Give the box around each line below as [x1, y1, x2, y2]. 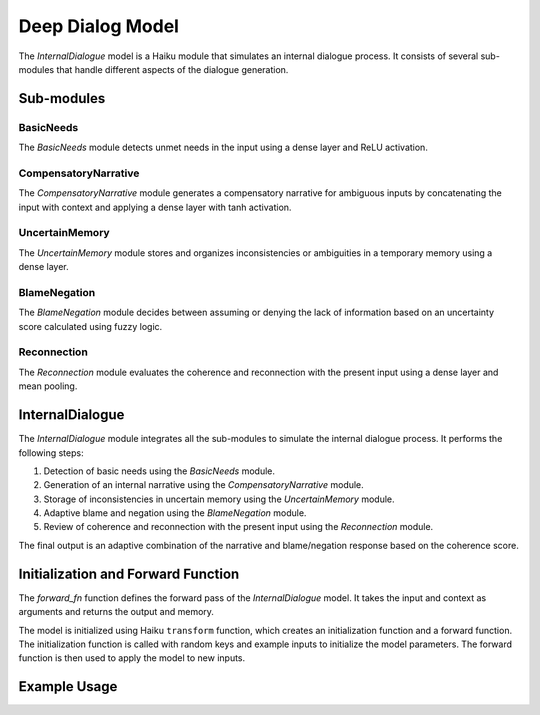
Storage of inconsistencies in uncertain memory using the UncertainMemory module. [43, 493, 395, 505]
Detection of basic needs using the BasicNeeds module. [43, 465, 275, 477]
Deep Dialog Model [18, 15, 180, 37]
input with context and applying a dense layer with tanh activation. [18, 201, 292, 213]
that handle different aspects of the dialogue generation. [56, 63, 289, 75]
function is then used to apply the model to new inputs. [18, 652, 246, 664]
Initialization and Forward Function [18, 565, 240, 582]
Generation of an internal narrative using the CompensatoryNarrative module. [43, 479, 364, 491]
